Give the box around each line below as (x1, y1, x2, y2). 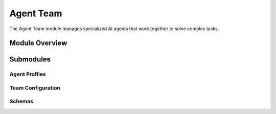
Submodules (9, 55, 51, 64)
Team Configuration (9, 84, 61, 92)
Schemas (9, 98, 33, 105)
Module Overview (9, 39, 67, 48)
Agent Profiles (9, 71, 46, 78)
